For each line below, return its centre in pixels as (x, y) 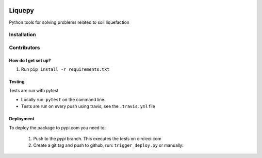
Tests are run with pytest (34, 91)
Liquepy (21, 10)
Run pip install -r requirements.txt (65, 69)
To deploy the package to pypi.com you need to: (57, 127)
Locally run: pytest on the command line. (63, 99)
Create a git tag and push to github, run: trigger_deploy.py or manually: (108, 145)
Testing (17, 82)
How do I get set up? (30, 60)
